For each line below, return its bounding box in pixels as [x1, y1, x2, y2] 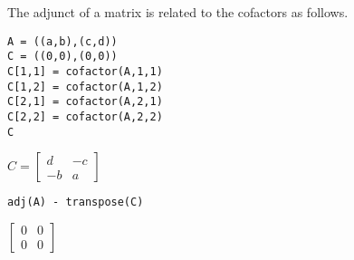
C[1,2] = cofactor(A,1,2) [7, 80, 163, 93]
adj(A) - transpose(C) [7, 196, 144, 209]
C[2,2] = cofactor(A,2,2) [7, 110, 163, 123]
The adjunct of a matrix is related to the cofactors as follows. [7, 3, 349, 21]
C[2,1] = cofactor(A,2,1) [7, 95, 163, 109]
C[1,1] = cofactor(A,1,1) [7, 64, 163, 78]
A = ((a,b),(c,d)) [7, 34, 118, 48]
